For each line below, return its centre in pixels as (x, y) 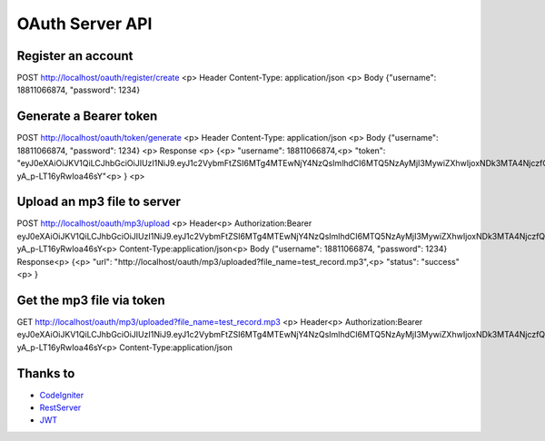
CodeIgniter (62, 395)
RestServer (60, 407)
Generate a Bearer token (87, 117)
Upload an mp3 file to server (99, 202)
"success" (441, 261)
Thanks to (46, 373)
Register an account (75, 56)
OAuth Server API (84, 24)
